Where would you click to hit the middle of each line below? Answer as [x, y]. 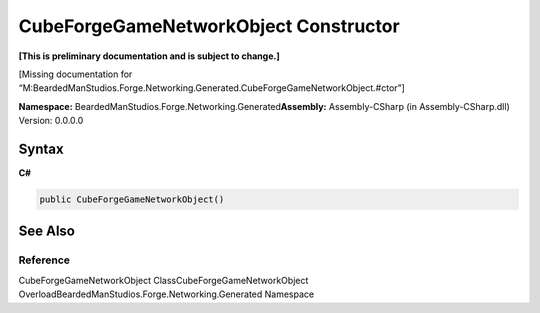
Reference [44, 260]
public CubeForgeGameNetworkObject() [132, 199]
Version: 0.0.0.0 [51, 121]
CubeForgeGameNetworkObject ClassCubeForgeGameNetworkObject [163, 280]
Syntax [41, 148]
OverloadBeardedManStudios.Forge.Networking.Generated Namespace [166, 294]
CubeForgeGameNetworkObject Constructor [209, 26]
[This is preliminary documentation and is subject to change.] [149, 56]
